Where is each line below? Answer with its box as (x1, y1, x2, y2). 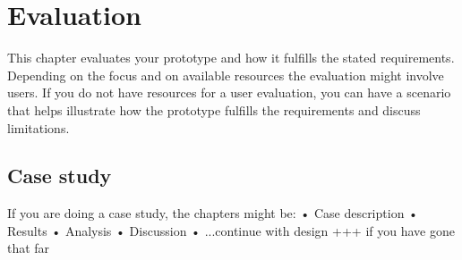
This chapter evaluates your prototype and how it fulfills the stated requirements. (7, 48, 455, 67)
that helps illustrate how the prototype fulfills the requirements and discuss (7, 100, 421, 119)
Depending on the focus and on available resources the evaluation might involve (7, 65, 444, 84)
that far (7, 239, 50, 257)
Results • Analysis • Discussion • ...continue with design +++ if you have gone (7, 221, 455, 239)
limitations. (7, 118, 70, 137)
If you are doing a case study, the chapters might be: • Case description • (7, 204, 418, 222)
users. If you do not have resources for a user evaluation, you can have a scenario (7, 83, 451, 102)
